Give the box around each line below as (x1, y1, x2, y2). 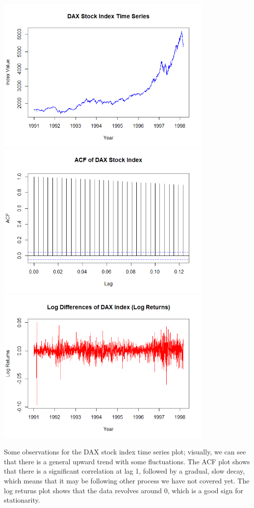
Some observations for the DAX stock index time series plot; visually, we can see (4, 447, 246, 457)
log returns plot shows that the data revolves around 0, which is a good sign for (4, 485, 243, 495)
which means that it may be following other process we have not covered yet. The (4, 475, 250, 485)
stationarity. (4, 495, 40, 505)
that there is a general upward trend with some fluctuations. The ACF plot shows (4, 456, 250, 466)
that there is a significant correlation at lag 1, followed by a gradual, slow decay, (4, 466, 245, 476)
